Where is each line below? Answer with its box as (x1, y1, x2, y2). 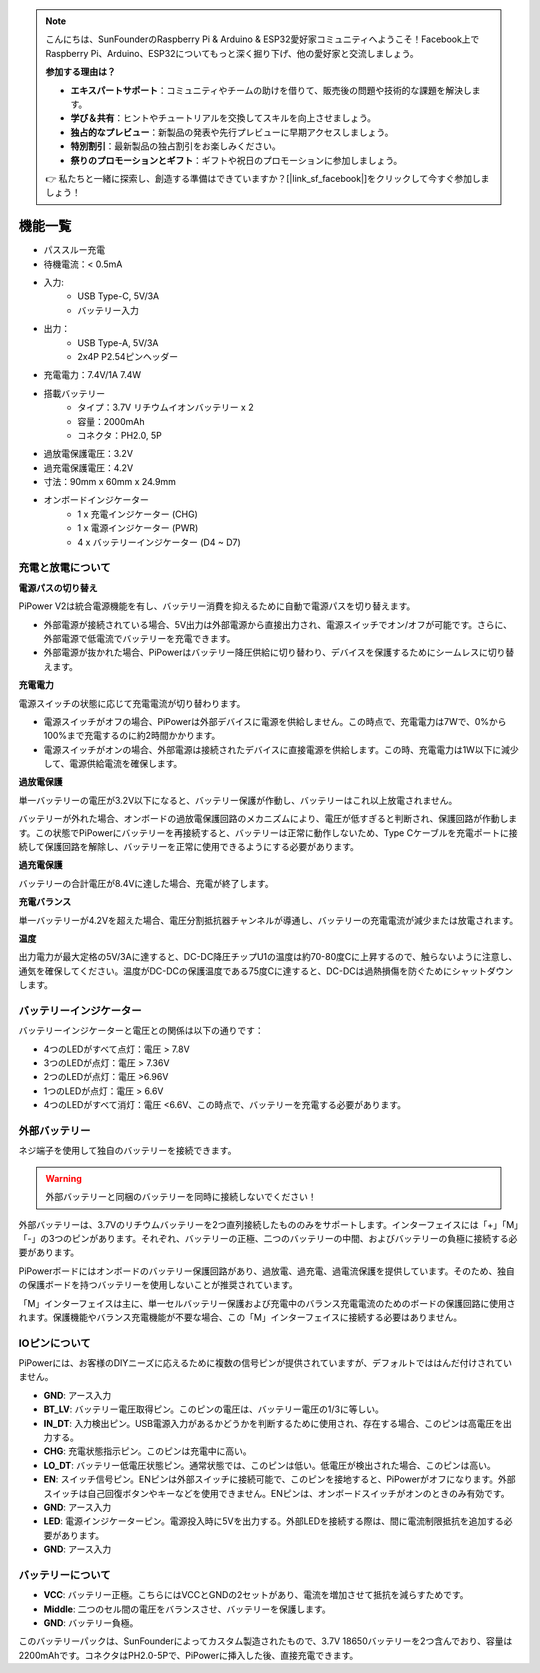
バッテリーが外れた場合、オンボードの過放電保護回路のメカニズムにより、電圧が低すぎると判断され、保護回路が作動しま (18, 813, 518, 825)
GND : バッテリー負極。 (43, 1617, 139, 1629)
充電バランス (18, 896, 72, 908)
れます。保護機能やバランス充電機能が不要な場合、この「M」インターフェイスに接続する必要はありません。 (18, 1311, 463, 1323)
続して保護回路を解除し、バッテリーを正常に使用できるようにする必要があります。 (18, 841, 360, 853)
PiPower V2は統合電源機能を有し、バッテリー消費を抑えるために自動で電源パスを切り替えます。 (18, 600, 416, 612)
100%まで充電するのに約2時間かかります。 (43, 730, 221, 742)
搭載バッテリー (43, 387, 105, 399)
